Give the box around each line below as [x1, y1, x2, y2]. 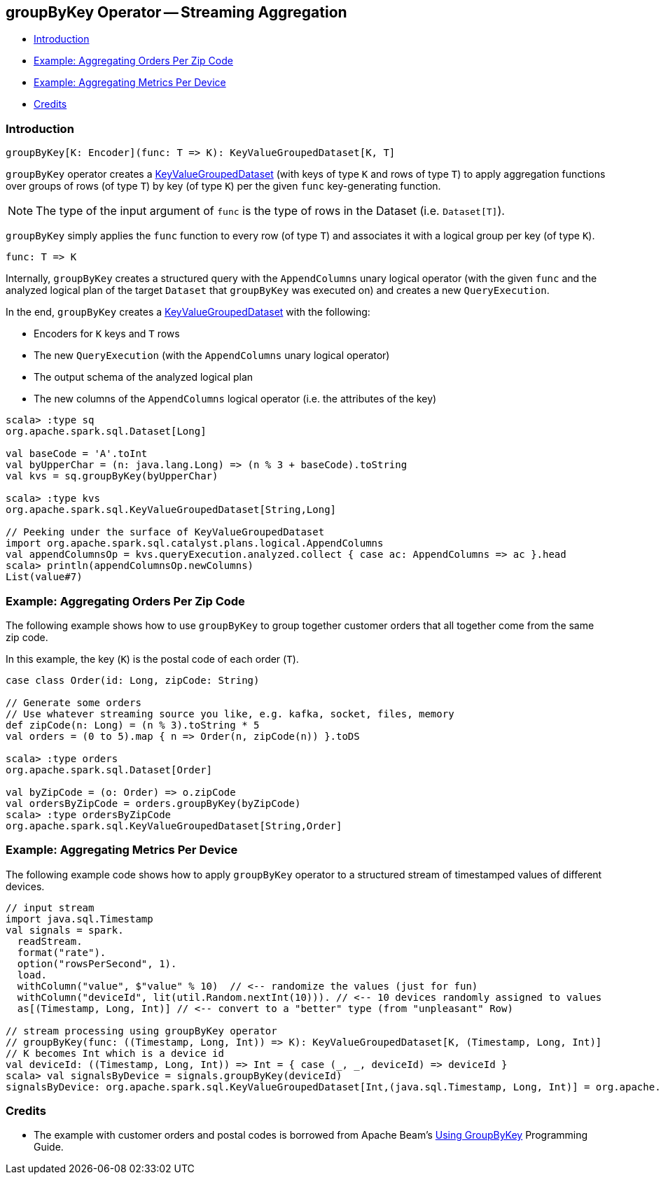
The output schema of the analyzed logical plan [34, 371, 253, 384]
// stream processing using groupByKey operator [6, 1025, 277, 1037]
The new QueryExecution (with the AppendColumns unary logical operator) [34, 349, 390, 362]
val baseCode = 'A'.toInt [6, 448, 148, 460]
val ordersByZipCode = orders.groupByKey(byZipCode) [6, 797, 301, 809]
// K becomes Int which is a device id [6, 1047, 224, 1059]
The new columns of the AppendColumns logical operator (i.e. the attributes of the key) [34, 393, 437, 405]
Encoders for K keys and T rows [34, 328, 180, 340]
